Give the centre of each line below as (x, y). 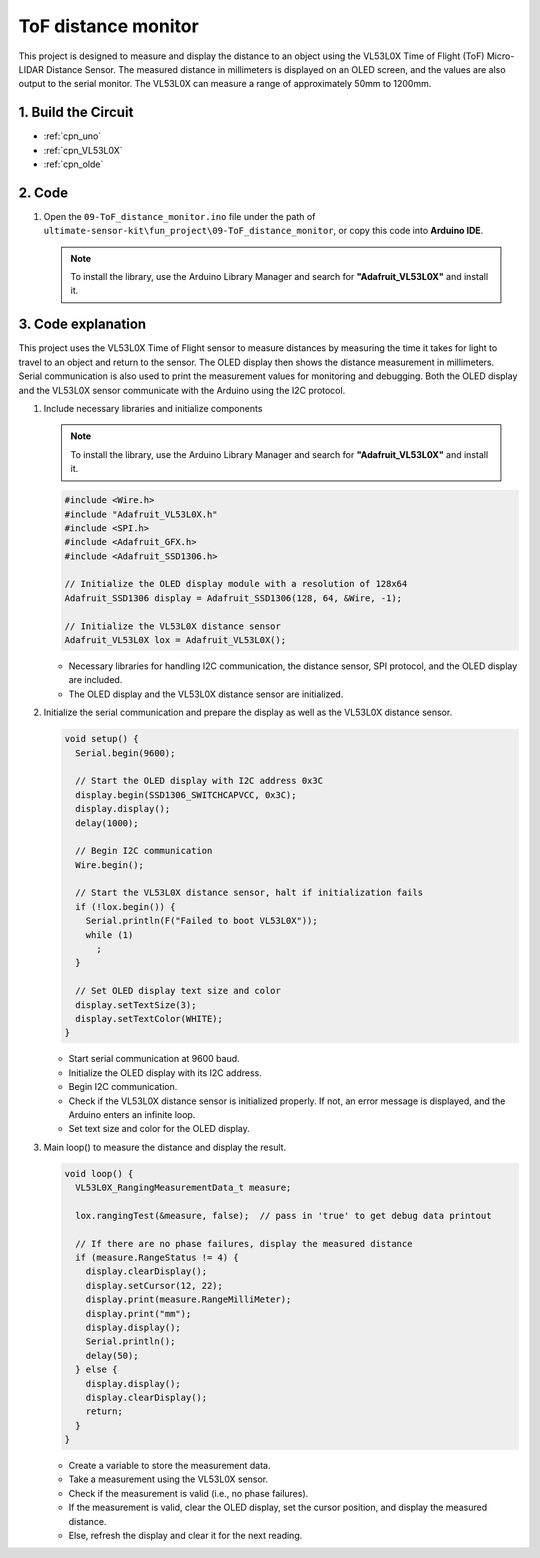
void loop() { (99, 1173)
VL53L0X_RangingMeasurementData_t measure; (183, 1188)
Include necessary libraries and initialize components (153, 408)
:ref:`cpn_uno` (72, 136)
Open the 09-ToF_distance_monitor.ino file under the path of (179, 216)
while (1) (109, 934)
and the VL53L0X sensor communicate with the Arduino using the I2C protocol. (182, 390)
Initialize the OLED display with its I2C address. (165, 1072)
